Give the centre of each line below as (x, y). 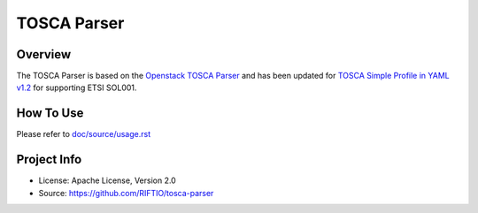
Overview (44, 54)
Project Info (49, 160)
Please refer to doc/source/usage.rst (83, 134)
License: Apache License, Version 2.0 (107, 180)
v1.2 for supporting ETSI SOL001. (77, 87)
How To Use (50, 114)
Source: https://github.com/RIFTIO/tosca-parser (126, 193)
